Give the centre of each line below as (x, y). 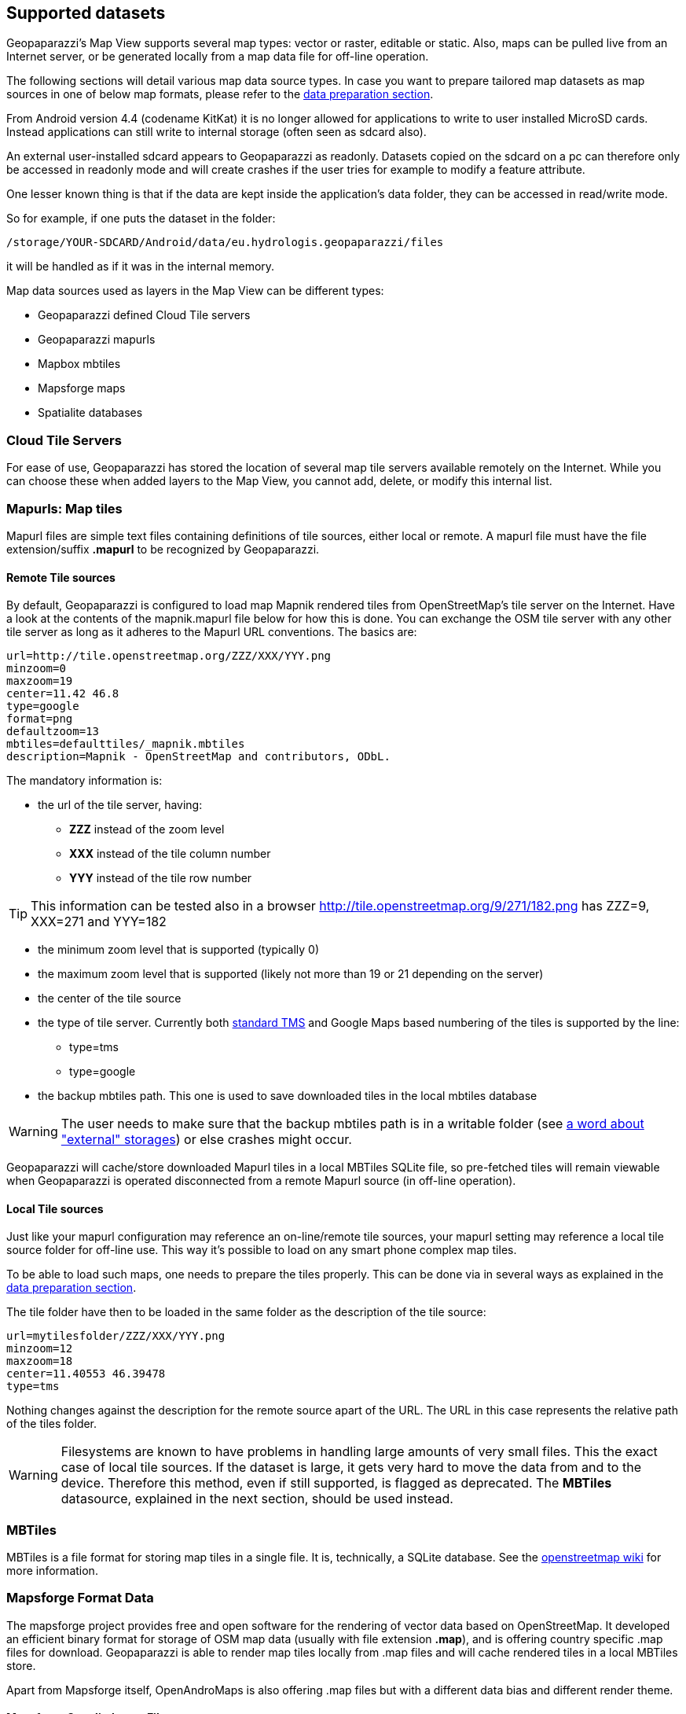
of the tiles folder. (52, 1424)
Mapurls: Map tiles (64, 508)
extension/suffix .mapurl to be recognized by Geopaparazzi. (163, 549)
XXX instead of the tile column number (170, 854)
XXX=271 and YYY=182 (99, 922)
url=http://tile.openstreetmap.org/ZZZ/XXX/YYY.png (169, 656)
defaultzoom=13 (53, 732)
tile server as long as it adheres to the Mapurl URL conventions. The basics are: (212, 632)
